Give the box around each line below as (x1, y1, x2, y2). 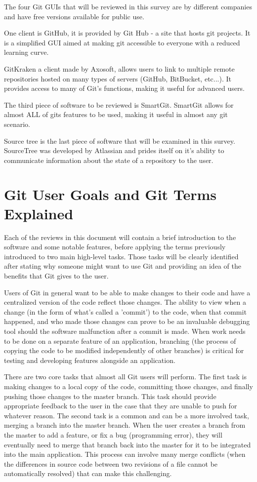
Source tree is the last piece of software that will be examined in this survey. (4, 135, 235, 146)
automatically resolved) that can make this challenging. (4, 468, 172, 479)
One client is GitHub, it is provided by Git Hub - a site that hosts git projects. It (4, 28, 251, 38)
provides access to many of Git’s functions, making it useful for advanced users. (4, 83, 245, 93)
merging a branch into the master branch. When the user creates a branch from (4, 420, 246, 430)
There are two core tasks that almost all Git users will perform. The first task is (4, 371, 247, 382)
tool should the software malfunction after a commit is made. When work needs (4, 325, 246, 336)
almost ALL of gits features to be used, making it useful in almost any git (4, 109, 228, 120)
